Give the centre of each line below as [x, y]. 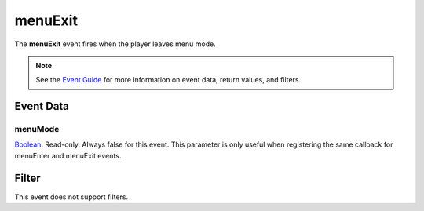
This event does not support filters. [71, 197]
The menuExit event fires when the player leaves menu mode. [115, 44]
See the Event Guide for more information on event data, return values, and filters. [168, 80]
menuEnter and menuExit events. [68, 155]
